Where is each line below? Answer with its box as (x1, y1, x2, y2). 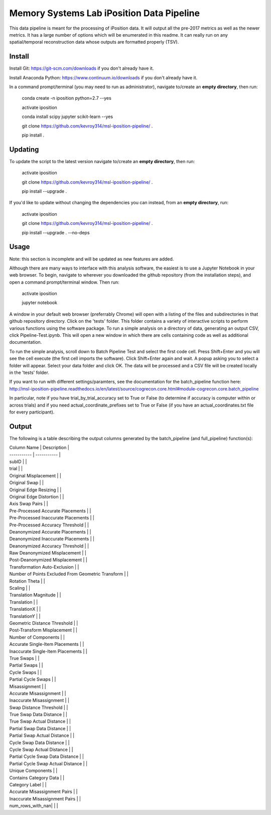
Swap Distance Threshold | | (9, 704, 68, 710)
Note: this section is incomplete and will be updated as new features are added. (9, 256, 174, 262)
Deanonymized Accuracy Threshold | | (9, 542, 89, 549)
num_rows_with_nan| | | (9, 803, 58, 809)
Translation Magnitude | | (9, 592, 61, 598)
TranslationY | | (9, 613, 41, 619)
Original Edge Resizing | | (9, 487, 62, 493)
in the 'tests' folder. (9, 369, 50, 375)
